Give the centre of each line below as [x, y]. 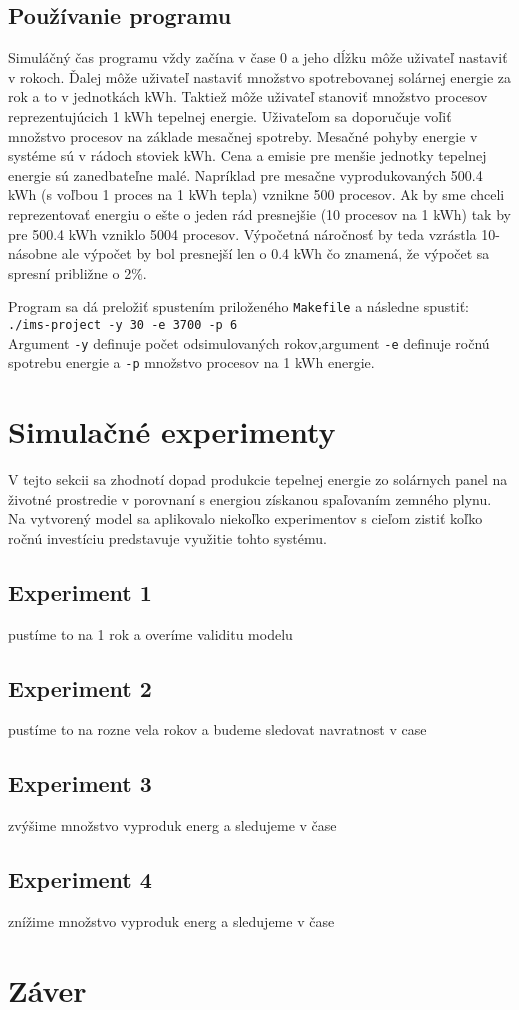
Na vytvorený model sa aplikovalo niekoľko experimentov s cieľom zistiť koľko [245, 518]
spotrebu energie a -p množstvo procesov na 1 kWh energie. [191, 362]
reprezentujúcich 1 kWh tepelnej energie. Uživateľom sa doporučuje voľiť [230, 115]
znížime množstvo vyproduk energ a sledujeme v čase [171, 921]
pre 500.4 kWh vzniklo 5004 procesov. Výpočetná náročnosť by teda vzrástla [242, 233]
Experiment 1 [80, 591]
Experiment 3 [80, 783]
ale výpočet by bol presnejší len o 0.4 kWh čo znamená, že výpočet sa [275, 253]
